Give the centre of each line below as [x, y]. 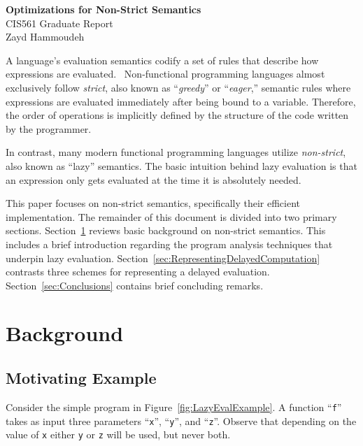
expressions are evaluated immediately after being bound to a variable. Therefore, [181, 101]
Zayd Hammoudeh [45, 37]
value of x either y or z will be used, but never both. [118, 434]
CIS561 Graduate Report [59, 23]
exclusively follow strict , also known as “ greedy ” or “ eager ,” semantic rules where [178, 87]
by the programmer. [49, 128]
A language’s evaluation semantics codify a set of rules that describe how [162, 60]
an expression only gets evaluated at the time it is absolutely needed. [154, 179]
